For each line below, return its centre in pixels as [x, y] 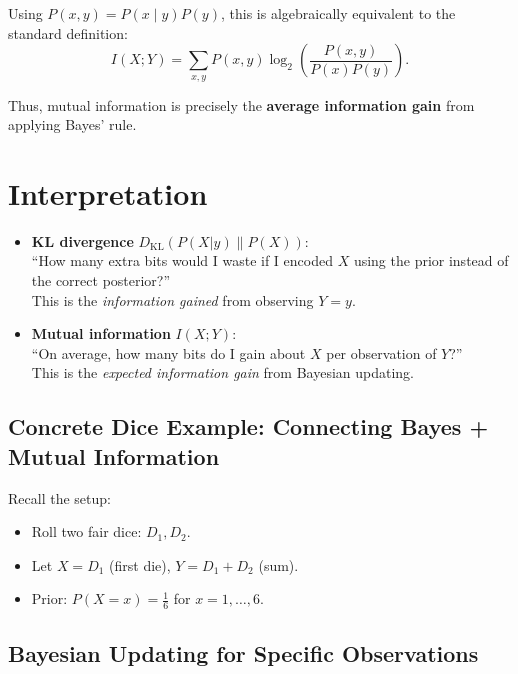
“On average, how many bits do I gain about [168, 352]
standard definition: [68, 32]
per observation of [381, 352]
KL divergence [82, 240]
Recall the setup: [59, 497]
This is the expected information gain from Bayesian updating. [223, 372]
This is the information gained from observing [172, 299]
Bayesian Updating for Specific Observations [243, 652]
